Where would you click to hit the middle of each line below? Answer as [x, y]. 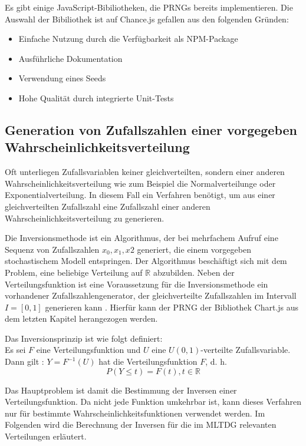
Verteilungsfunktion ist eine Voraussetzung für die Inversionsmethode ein [136, 284]
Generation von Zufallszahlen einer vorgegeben [151, 129]
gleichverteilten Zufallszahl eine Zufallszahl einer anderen [108, 206]
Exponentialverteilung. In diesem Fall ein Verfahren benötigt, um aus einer [140, 195]
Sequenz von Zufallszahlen [52, 249]
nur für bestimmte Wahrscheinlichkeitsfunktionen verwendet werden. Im [135, 413]
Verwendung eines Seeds [62, 78]
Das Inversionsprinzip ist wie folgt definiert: [84, 338]
